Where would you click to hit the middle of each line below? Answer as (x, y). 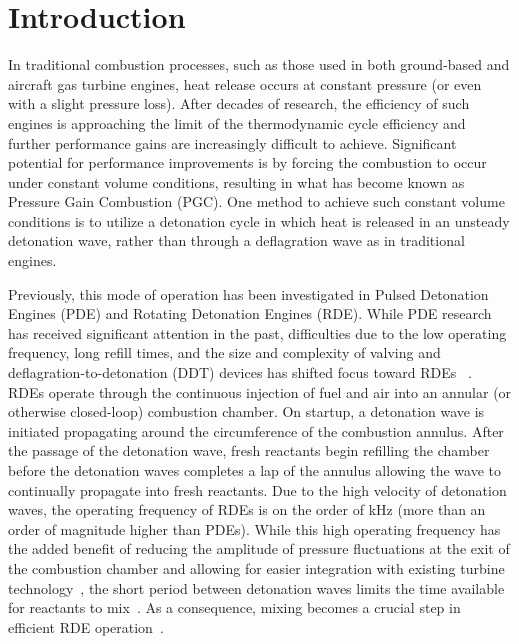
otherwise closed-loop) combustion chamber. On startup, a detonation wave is (246, 411)
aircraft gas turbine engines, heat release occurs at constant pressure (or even (245, 83)
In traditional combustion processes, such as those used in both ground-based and (259, 64)
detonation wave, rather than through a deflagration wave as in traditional (236, 240)
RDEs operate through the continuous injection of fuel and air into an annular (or (260, 391)
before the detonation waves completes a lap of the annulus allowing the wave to (254, 470)
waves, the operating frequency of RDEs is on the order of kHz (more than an (247, 509)
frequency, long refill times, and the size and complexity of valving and (224, 352)
